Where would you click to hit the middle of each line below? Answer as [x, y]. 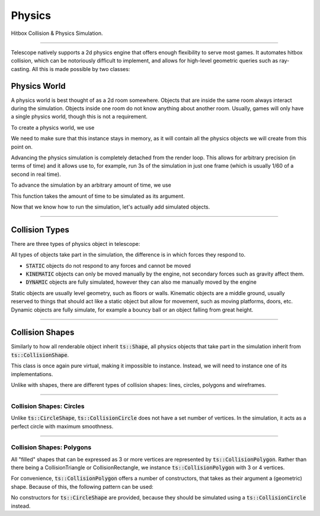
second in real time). [36, 174]
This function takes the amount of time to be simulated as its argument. [98, 196]
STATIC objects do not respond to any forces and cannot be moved [108, 265]
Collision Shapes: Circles [48, 406]
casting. [21, 69]
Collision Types [40, 230]
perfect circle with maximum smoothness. [62, 426]
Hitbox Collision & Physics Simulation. [57, 33]
